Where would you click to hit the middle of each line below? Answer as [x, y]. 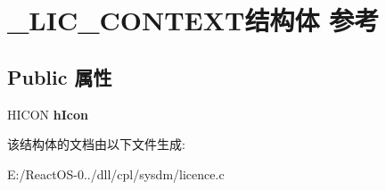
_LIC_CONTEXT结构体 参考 [193, 20]
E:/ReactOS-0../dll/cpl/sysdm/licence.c [116, 173]
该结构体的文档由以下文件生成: [96, 144]
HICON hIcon [48, 114]
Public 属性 [60, 76]
